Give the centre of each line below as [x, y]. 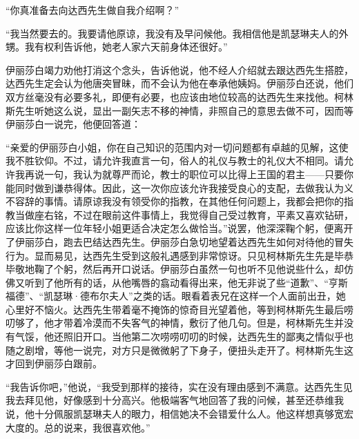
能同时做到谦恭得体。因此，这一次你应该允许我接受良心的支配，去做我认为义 [179, 187]
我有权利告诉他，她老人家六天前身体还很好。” [126, 47]
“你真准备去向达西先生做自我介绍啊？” [93, 10]
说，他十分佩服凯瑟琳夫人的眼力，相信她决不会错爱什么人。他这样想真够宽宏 [179, 414]
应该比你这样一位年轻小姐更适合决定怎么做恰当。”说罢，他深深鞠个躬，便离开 [179, 228]
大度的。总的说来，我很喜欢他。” [78, 427]
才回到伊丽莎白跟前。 [54, 363]
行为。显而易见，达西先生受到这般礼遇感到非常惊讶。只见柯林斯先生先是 [170, 255]
